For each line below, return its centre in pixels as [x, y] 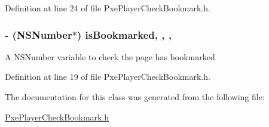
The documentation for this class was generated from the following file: [135, 97]
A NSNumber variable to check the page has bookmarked [110, 56]
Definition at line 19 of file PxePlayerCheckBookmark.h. [108, 77]
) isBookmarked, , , [124, 34]
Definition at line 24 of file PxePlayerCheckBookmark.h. [108, 8]
